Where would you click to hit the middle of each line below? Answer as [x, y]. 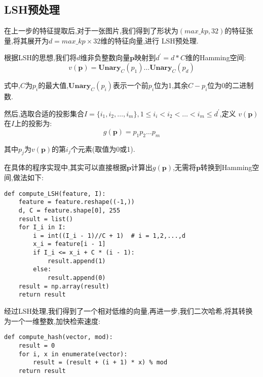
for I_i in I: [42, 227]
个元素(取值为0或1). [103, 149]
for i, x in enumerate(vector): [73, 354]
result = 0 [37, 345]
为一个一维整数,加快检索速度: [52, 321]
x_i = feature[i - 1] [69, 244]
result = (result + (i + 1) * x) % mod [100, 363]
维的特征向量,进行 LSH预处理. [149, 40]
